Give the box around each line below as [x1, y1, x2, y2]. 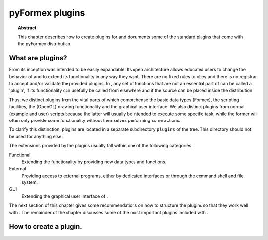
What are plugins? [9, 54, 67, 62]
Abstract [18, 25, 37, 31]
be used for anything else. [9, 133, 63, 139]
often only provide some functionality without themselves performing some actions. [9, 117, 181, 123]
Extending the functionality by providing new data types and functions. [21, 159, 167, 165]
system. [21, 180, 38, 185]
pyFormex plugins [9, 7, 85, 18]
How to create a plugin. [9, 222, 82, 231]
